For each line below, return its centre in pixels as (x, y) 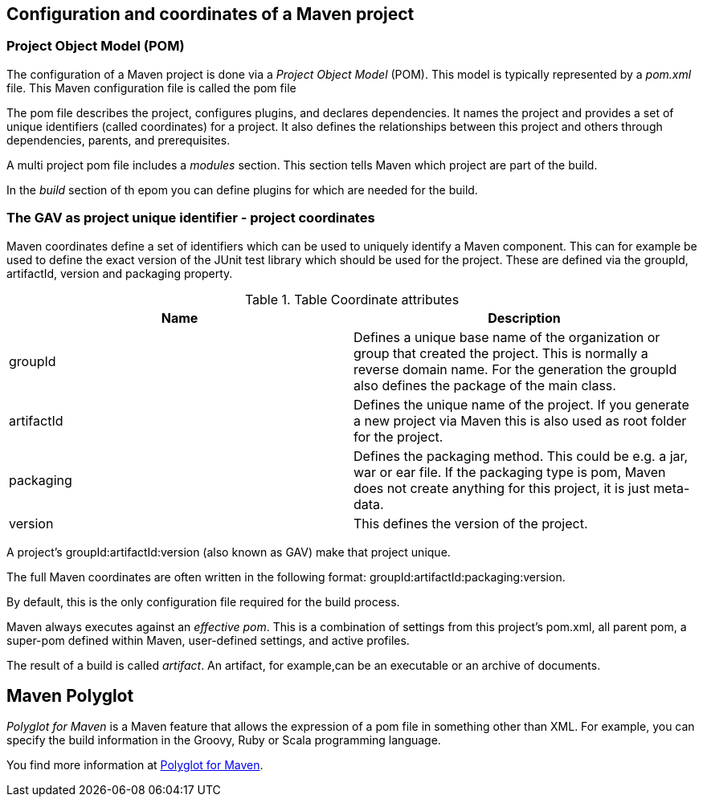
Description (524, 318)
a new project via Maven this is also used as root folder (520, 420)
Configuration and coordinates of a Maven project (210, 14)
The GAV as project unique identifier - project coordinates (191, 218)
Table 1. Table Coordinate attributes (352, 299)
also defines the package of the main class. (485, 385)
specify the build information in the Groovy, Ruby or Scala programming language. (224, 740)
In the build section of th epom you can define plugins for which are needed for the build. (242, 190)
